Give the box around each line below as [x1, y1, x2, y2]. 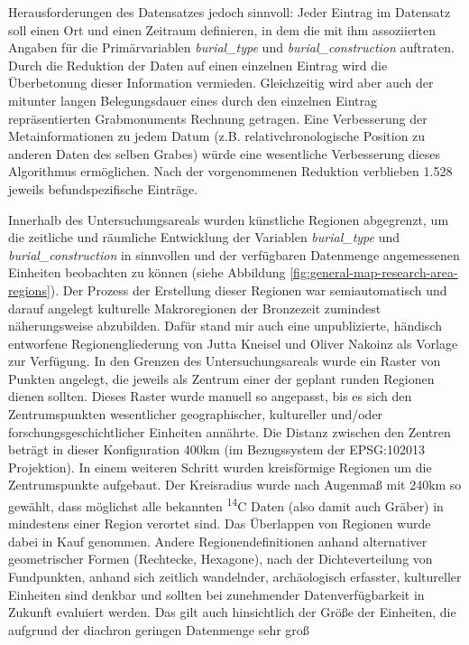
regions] [8, 280, 51, 299]
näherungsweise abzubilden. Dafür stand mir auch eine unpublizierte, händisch [8, 316, 442, 335]
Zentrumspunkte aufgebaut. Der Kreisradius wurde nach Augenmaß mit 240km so [8, 475, 462, 494]
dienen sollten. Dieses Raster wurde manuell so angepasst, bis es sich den [8, 387, 412, 406]
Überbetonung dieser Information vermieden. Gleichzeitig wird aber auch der [8, 73, 434, 92]
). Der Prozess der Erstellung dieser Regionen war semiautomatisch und [50, 280, 447, 299]
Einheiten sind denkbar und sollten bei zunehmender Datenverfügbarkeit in [8, 584, 425, 603]
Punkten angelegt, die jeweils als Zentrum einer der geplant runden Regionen [8, 369, 435, 388]
